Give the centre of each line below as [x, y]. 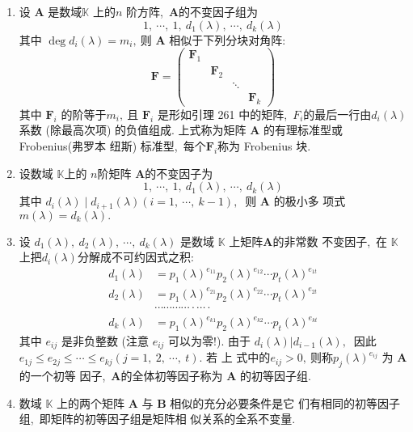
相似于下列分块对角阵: [228, 39]
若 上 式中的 [238, 357]
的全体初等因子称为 [172, 376]
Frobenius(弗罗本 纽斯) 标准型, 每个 [112, 145]
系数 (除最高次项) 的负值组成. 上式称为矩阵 [133, 130]
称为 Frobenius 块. [264, 145]
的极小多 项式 [310, 201]
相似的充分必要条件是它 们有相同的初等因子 [285, 402]
